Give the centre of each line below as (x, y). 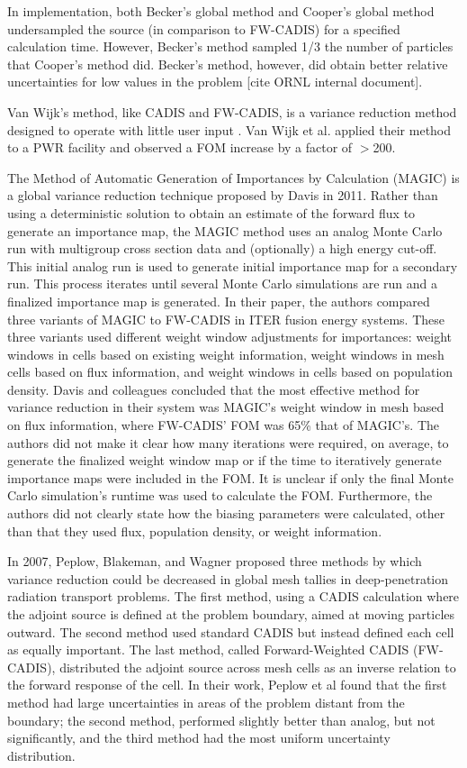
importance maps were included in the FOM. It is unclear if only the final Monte (230, 477)
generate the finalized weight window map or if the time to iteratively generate (225, 460)
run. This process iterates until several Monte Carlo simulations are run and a (222, 283)
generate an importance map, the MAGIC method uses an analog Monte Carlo (225, 230)
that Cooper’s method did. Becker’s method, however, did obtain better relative (228, 64)
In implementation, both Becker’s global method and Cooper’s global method (221, 11)
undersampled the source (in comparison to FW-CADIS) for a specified (204, 28)
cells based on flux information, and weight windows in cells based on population (230, 372)
